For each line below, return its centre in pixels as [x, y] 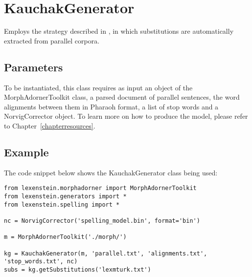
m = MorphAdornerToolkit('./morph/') [65, 237]
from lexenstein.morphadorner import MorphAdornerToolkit [100, 188]
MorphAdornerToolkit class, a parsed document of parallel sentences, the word [122, 97]
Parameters [34, 67]
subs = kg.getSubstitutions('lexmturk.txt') [78, 269]
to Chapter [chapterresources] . [50, 125]
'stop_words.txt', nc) [41, 262]
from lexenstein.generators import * [65, 196]
